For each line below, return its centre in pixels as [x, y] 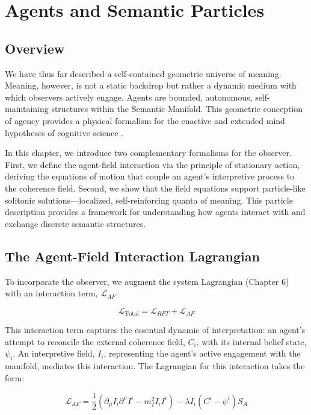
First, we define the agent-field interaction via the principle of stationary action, [152, 164]
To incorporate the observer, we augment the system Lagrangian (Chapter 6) [147, 281]
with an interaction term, [51, 293]
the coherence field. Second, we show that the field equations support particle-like [155, 188]
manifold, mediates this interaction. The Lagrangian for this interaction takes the [155, 366]
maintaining [27, 109]
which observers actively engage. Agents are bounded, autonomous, [129, 97]
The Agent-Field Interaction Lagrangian [132, 256]
